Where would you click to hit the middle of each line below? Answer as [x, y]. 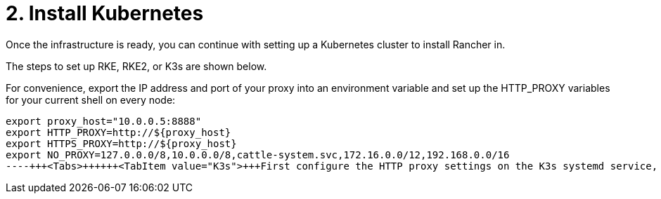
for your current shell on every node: [91, 99]
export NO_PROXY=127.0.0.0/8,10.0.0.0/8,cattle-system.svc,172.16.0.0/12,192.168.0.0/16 [258, 155]
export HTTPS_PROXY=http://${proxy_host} [121, 143]
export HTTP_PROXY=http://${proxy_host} [118, 132]
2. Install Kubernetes [105, 13]
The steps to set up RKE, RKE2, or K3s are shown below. [136, 66]
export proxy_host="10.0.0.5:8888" [104, 121]
